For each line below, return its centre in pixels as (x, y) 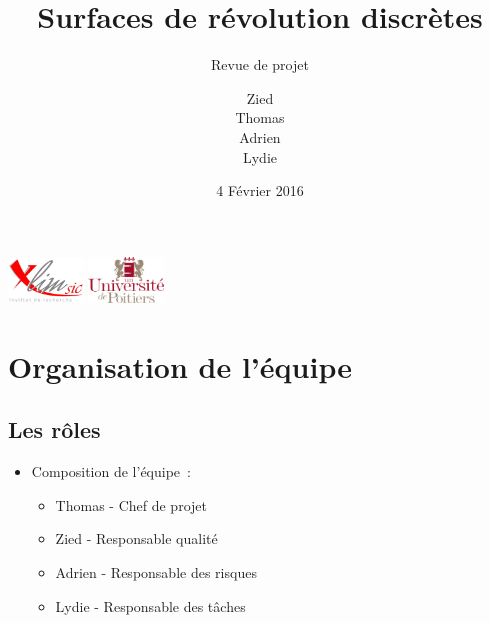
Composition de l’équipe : (111, 471)
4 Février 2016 (260, 190)
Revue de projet (260, 64)
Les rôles (54, 429)
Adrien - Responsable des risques (156, 572)
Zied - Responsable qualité (136, 538)
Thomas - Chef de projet (131, 504)
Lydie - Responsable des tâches (150, 605)
